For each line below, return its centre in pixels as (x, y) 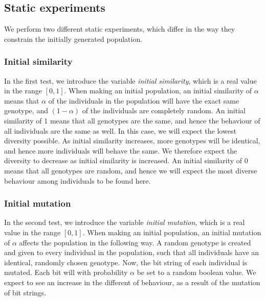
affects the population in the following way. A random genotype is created (135, 242)
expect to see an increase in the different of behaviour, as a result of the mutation (132, 282)
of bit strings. (25, 292)
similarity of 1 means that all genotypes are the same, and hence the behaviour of (132, 120)
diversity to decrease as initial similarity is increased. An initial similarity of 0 (126, 160)
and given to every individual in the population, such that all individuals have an (132, 252)
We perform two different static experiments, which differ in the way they (120, 29)
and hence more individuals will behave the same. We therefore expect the (121, 150)
